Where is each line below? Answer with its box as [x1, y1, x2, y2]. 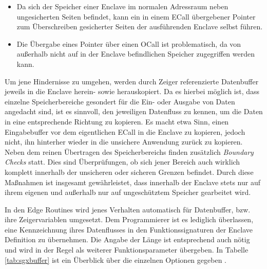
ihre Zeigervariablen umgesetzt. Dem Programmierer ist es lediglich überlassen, [5, 214, 254, 225]
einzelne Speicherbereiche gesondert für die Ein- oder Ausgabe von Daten [5, 96, 235, 106]
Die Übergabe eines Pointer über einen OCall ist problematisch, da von [16, 38, 241, 49]
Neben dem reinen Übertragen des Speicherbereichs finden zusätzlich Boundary [5, 146, 254, 157]
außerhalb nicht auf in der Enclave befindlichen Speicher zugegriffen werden [16, 48, 255, 59]
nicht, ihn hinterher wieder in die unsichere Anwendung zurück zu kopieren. [5, 136, 243, 147]
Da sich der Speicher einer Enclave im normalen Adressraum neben [16, 1, 228, 11]
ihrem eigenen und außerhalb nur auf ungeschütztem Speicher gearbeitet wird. [5, 187, 251, 198]
